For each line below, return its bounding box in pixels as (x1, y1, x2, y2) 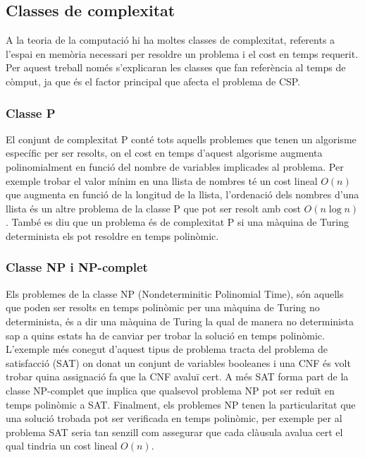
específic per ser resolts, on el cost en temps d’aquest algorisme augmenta (6, 145, 323, 160)
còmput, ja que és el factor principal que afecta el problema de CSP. (6, 73, 301, 88)
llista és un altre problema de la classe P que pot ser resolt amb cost (6, 200, 301, 215)
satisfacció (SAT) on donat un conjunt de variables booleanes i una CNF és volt (6, 355, 351, 370)
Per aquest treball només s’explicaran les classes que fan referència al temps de (6, 60, 346, 75)
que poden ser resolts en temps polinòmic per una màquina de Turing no (6, 300, 320, 315)
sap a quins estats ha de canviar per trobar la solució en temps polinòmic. (6, 327, 325, 342)
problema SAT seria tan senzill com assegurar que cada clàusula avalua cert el (6, 424, 343, 439)
